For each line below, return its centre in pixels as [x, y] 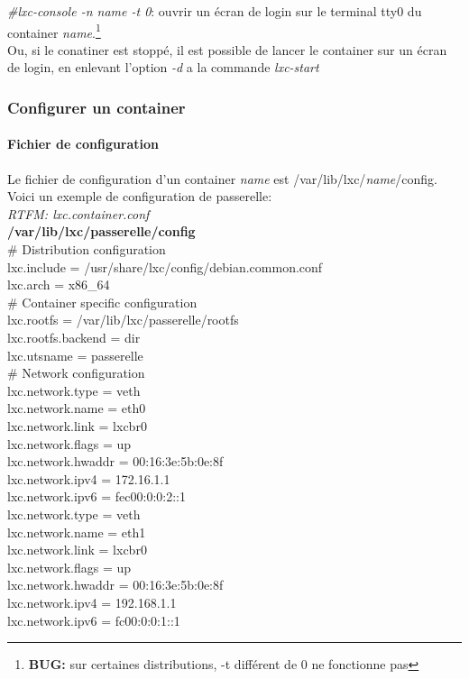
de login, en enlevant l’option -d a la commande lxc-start [163, 67]
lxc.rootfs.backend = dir [74, 338]
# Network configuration [76, 373]
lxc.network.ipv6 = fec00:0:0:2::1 [97, 496]
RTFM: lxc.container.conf [78, 213]
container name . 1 [54, 31]
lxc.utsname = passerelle [75, 355]
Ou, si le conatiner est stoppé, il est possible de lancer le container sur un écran [227, 49]
